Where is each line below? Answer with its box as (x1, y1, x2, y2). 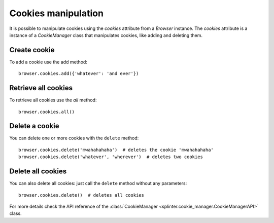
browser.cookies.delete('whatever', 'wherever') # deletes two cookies (18, 154, 203, 160)
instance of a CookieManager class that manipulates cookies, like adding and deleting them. (9, 32, 203, 38)
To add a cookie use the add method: (9, 59, 87, 65)
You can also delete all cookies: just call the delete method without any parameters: (9, 180, 187, 187)
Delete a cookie (9, 122, 59, 130)
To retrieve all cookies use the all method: (9, 97, 97, 103)
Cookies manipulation (9, 8, 104, 19)
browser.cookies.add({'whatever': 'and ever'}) (18, 71, 139, 77)
